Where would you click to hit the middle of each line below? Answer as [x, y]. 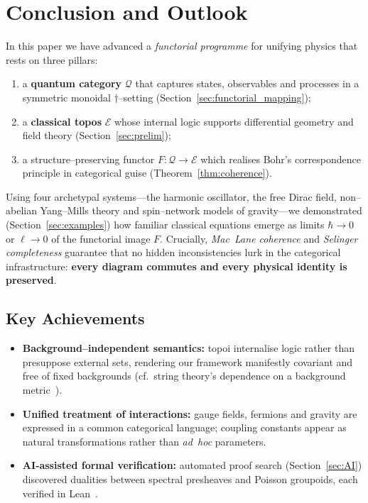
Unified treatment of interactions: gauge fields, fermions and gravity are [190, 413]
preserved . [31, 280]
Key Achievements [75, 318]
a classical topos [62, 121]
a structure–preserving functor [88, 159]
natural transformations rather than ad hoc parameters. [144, 441]
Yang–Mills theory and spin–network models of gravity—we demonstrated [201, 210]
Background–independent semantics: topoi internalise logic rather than [188, 348]
